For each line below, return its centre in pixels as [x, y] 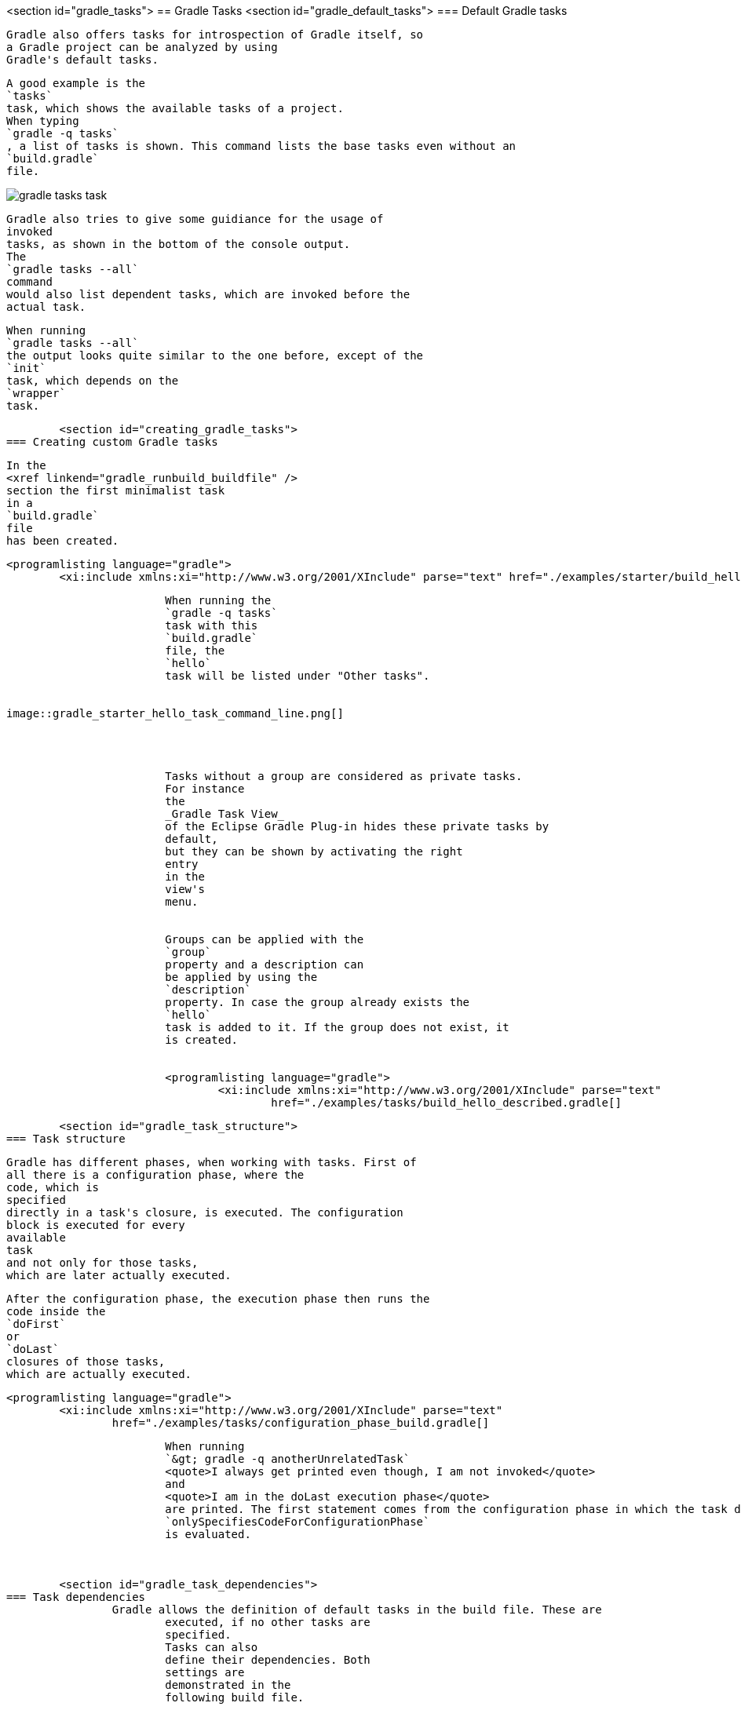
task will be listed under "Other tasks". [297, 676]
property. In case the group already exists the [318, 1002]
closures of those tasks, [86, 1362]
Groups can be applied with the [265, 939]
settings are [205, 1672]
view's [185, 889]
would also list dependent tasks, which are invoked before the [208, 294]
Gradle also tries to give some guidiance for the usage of [195, 219]
